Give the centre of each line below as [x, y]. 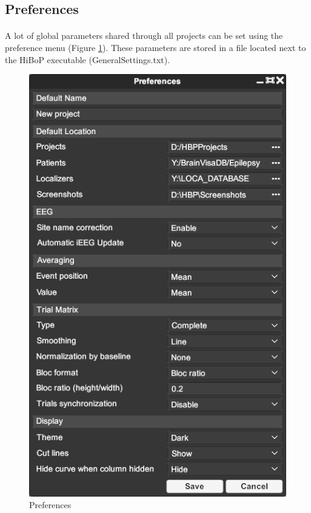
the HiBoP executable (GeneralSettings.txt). [88, 59]
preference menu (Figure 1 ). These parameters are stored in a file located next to [155, 47]
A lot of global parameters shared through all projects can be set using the [144, 36]
